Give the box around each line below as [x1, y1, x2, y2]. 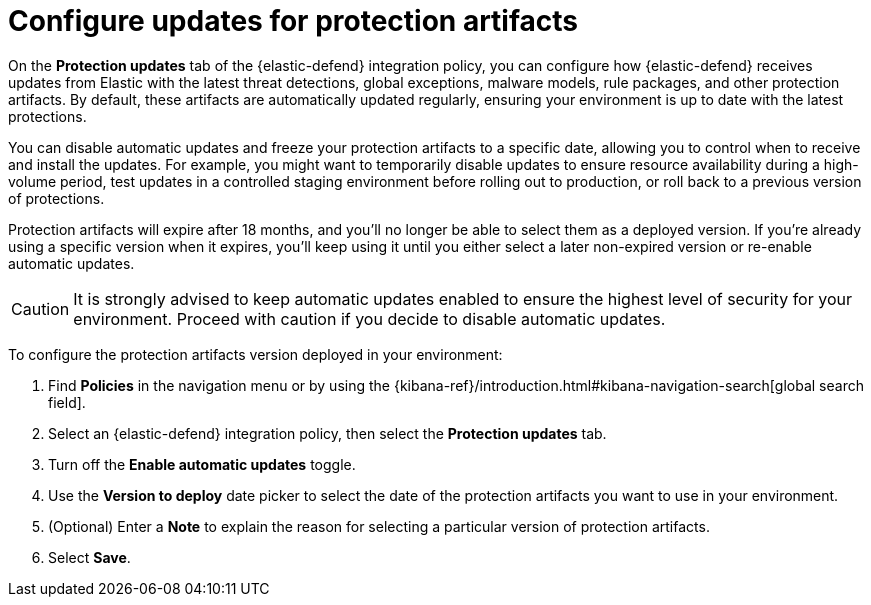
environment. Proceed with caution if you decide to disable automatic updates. [73, 308, 666, 329]
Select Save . [48, 548, 131, 566]
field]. [48, 393, 86, 411]
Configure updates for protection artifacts [8, 4, 578, 38]
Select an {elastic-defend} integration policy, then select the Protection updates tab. [48, 424, 607, 442]
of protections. [8, 189, 105, 207]
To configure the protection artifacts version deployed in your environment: [8, 345, 503, 363]
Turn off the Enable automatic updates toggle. [48, 455, 356, 473]
